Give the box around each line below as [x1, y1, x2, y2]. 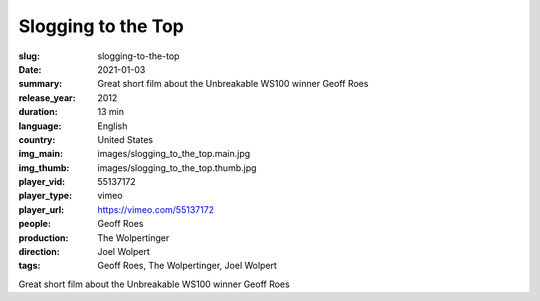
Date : [18, 63, 42, 75]
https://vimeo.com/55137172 [97, 203, 215, 215]
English [97, 120, 128, 132]
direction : [18, 246, 60, 258]
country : [18, 133, 56, 145]
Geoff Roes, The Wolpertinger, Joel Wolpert [97, 260, 277, 272]
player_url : [18, 203, 65, 215]
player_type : [18, 190, 73, 202]
